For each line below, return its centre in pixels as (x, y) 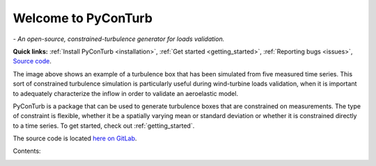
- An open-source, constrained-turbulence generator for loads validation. (119, 39)
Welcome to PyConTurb (83, 18)
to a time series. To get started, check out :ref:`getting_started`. (104, 126)
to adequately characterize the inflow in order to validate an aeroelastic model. (126, 93)
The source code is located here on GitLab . (75, 138)
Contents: (27, 151)
